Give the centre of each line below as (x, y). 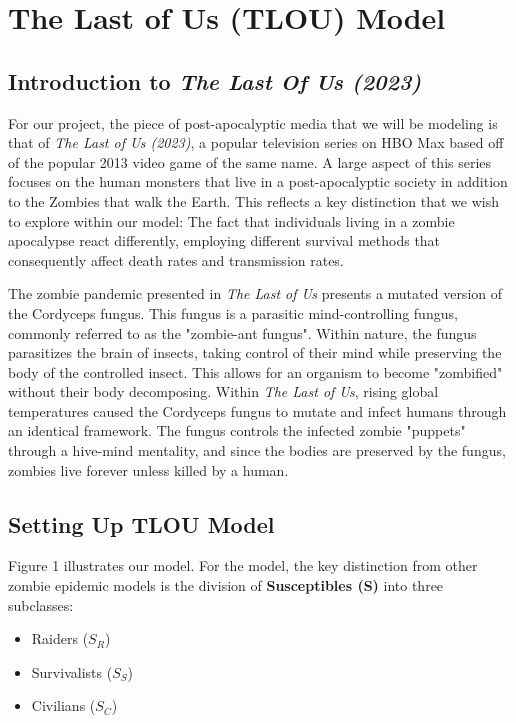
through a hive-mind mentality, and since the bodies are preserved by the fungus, (257, 450)
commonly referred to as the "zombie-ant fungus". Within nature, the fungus (242, 332)
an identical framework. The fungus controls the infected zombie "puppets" (237, 430)
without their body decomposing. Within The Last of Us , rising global (223, 391)
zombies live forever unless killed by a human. (148, 469)
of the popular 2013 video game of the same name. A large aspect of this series (250, 161)
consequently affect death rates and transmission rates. (176, 259)
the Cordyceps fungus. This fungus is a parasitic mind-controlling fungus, (233, 312)
